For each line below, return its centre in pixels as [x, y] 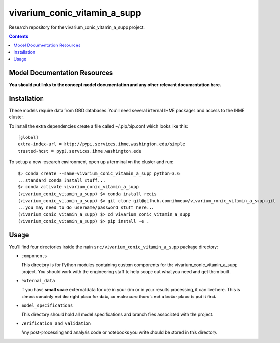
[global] [28, 137]
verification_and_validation [56, 323]
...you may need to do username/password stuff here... [86, 207]
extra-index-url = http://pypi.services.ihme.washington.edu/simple [101, 144]
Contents [19, 36]
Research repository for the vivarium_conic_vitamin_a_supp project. [77, 27]
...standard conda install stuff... [62, 180]
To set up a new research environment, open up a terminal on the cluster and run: [91, 162]
